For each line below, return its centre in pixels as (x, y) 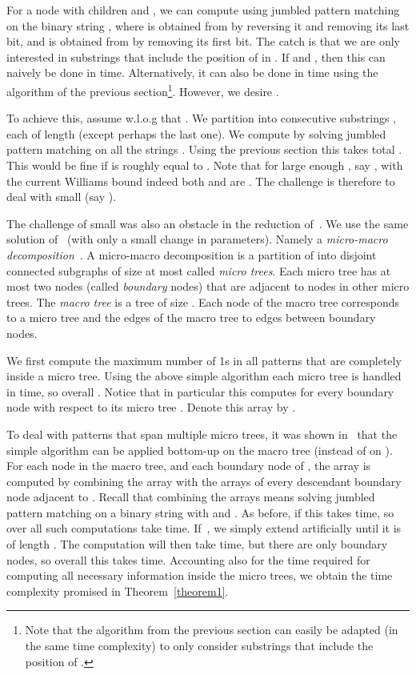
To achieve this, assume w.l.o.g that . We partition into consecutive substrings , (202, 118)
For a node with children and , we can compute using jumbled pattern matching (203, 10)
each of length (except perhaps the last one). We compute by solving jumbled (196, 133)
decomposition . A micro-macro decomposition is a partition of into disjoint (192, 254)
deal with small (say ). (62, 197)
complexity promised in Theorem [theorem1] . (118, 591)
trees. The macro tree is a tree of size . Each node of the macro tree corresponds (203, 301)
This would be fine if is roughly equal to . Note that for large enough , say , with (205, 165)
